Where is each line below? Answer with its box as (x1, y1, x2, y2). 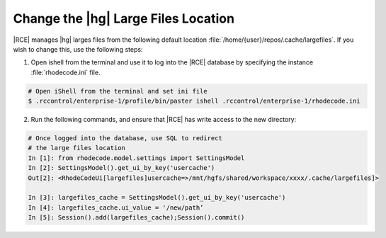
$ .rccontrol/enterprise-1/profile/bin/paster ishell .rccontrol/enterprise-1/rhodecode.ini (28, 97, 361, 106)
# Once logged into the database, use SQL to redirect (28, 135, 222, 142)
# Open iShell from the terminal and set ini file (28, 87, 208, 95)
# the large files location (28, 144, 125, 152)
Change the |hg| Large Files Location (13, 11, 235, 26)
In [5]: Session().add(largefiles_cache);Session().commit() (28, 213, 245, 222)
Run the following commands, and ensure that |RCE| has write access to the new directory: (30, 115, 297, 124)
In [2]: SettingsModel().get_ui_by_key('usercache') (28, 164, 215, 172)
